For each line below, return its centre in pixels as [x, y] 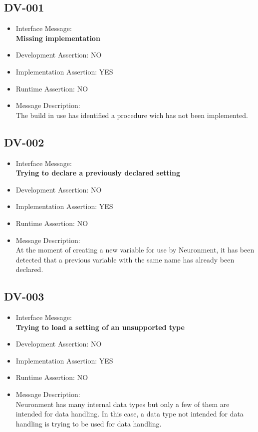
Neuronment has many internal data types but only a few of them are [123, 404]
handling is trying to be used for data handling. [89, 423]
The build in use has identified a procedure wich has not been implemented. [132, 115]
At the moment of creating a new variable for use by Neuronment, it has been [135, 250]
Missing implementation [58, 38]
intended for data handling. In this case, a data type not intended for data [129, 414]
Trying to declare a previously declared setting [98, 173]
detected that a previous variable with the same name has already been [125, 259]
